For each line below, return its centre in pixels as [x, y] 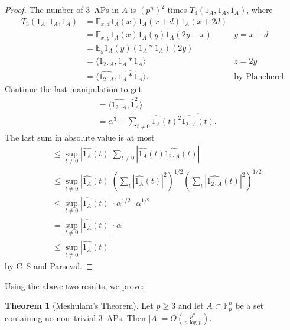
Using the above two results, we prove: [74, 285]
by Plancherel [259, 77]
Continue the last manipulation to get [73, 89]
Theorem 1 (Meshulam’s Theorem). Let [79, 306]
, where [260, 9]
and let [191, 306]
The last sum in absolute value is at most [80, 137]
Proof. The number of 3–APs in [62, 9]
